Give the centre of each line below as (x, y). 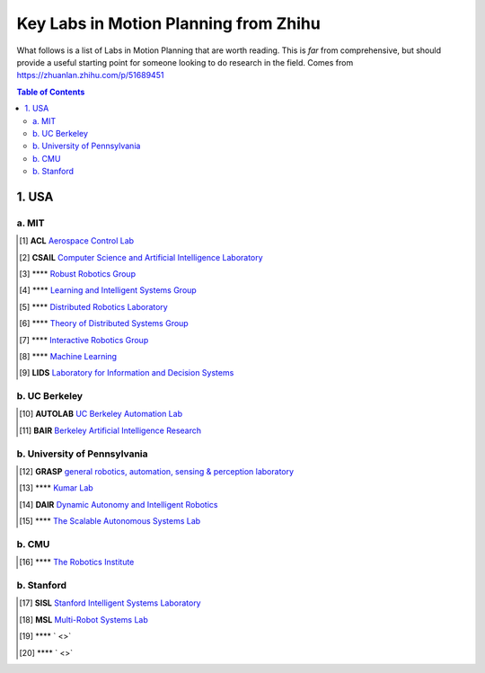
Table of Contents (51, 92)
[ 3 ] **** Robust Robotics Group (78, 274)
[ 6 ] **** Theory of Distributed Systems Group (104, 323)
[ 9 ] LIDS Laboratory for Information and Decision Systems (127, 373)
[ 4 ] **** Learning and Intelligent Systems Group (108, 290)
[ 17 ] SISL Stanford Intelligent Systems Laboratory (110, 603)
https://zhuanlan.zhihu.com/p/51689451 (90, 75)
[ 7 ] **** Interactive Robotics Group (84, 340)
